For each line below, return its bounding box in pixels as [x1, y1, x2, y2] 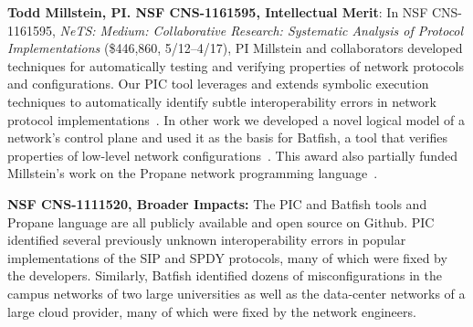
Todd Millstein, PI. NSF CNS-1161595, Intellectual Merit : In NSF [7, 3, 428, 21]
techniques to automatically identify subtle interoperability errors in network [7, 91, 436, 111]
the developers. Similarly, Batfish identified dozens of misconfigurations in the [7, 266, 442, 285]
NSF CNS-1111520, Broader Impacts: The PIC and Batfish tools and [7, 194, 427, 213]
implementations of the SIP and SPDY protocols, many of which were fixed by [7, 248, 447, 267]
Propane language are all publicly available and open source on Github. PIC [7, 212, 435, 231]
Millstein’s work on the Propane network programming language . [7, 163, 378, 183]
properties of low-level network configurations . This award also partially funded [7, 145, 457, 164]
